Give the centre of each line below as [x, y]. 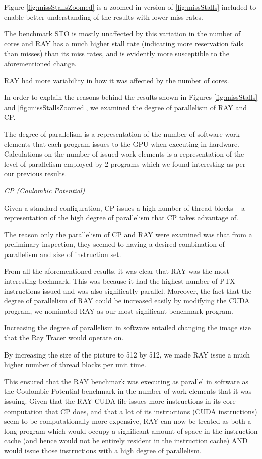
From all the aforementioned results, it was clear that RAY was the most [117, 271]
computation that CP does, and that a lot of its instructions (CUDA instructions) [131, 411]
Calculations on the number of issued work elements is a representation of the [124, 154]
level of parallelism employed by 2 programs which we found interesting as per [125, 163]
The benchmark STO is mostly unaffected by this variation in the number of [122, 34]
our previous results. [36, 173]
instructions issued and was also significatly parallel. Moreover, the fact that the [128, 291]
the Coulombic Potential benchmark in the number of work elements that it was [128, 391]
